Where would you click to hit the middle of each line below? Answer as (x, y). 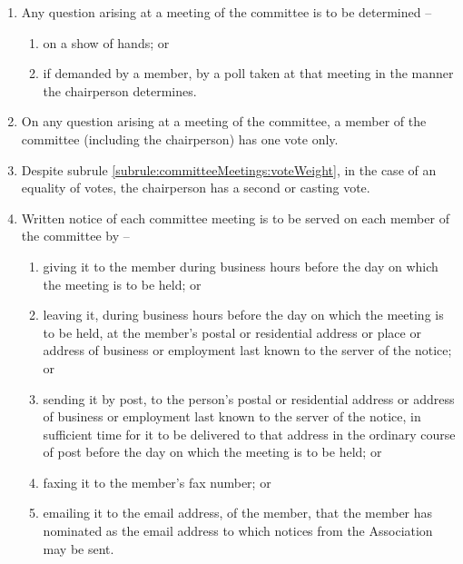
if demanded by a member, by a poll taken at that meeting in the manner (248, 73)
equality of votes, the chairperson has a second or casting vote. (196, 188)
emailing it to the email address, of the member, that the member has (238, 513)
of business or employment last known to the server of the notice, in (232, 416)
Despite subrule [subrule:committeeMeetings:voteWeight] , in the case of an (229, 169)
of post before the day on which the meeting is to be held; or (212, 452)
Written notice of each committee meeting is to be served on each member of (235, 218)
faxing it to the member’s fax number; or (157, 482)
